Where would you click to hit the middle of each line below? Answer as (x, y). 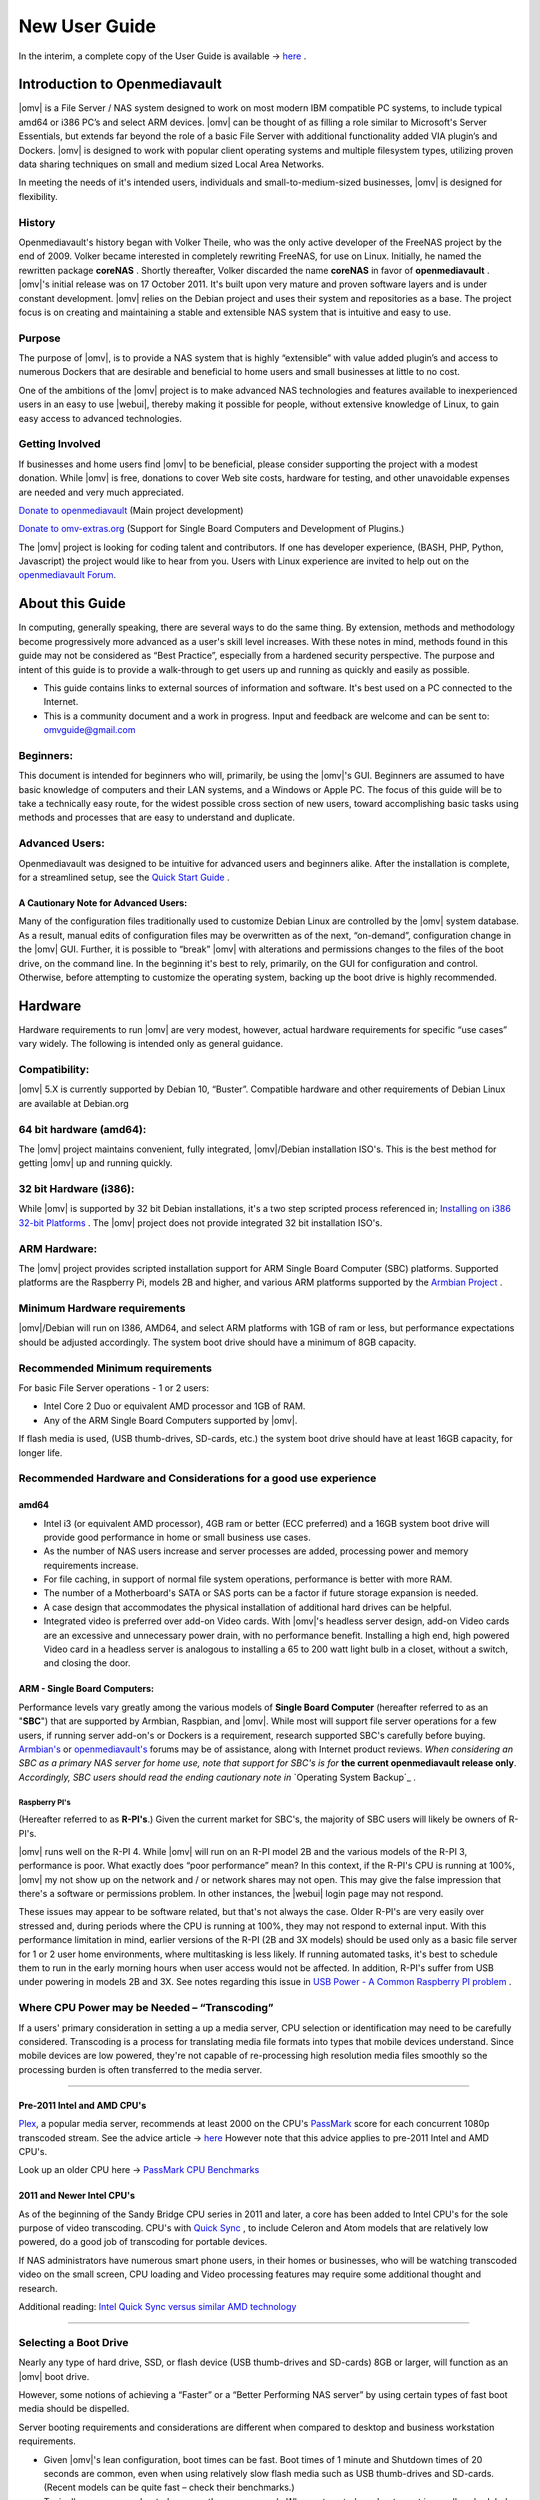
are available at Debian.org (73, 1103)
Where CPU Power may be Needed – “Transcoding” (146, 2008)
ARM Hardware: (58, 1248)
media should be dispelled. (74, 2409)
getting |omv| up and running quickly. (96, 1163)
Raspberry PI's (44, 1802)
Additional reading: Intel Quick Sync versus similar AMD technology (157, 2307)
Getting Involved (59, 444)
